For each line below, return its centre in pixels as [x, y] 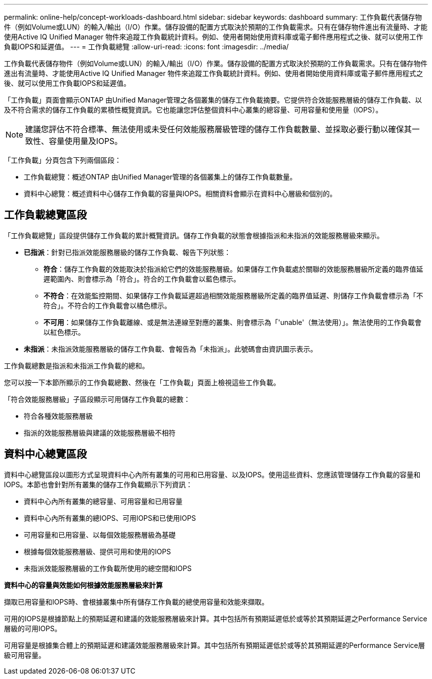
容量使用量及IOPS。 [86, 141]
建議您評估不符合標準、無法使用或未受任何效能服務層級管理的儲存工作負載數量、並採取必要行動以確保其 [219, 129]
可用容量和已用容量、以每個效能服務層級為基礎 [100, 535]
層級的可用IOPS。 [33, 628]
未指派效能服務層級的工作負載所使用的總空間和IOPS [108, 568]
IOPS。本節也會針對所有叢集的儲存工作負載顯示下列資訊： [98, 484]
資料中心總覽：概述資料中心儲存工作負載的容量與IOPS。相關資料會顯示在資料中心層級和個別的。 [180, 194]
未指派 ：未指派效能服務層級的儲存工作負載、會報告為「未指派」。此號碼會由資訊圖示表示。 [170, 349]
